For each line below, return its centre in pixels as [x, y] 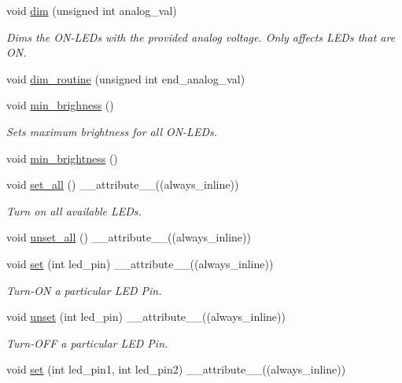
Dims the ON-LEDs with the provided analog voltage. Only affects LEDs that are [201, 37]
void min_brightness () [62, 158]
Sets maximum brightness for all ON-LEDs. [112, 131]
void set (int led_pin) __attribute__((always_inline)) [140, 263]
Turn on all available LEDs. [74, 210]
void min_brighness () [60, 105]
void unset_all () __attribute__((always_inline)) [129, 237]
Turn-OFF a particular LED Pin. [87, 342]
